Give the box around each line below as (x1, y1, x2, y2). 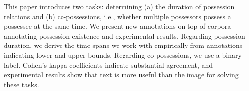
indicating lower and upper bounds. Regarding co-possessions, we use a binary (4, 49, 242, 60)
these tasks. (4, 79, 39, 89)
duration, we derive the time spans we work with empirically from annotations (4, 40, 243, 50)
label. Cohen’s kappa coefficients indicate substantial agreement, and (4, 59, 213, 70)
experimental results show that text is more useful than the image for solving (4, 69, 239, 80)
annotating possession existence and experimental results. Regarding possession (4, 30, 245, 41)
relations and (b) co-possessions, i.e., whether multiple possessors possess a (4, 11, 231, 21)
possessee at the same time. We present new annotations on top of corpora (4, 21, 231, 31)
